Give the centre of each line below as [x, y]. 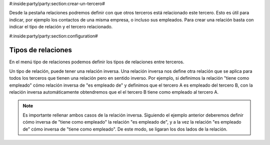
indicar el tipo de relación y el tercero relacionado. [61, 27]
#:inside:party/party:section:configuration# [53, 36]
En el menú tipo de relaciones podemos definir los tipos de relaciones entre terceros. [97, 62]
